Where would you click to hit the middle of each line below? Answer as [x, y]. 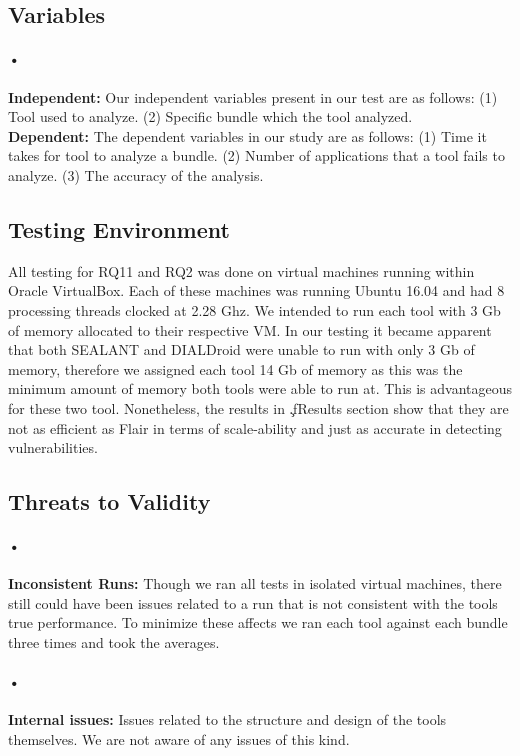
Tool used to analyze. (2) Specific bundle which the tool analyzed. [210, 116]
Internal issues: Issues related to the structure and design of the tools [227, 719]
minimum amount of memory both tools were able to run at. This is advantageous [260, 388]
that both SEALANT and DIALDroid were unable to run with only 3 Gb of [241, 349]
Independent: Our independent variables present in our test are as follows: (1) [253, 96]
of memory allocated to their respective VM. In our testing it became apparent [250, 329]
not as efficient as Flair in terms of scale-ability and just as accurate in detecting [255, 427]
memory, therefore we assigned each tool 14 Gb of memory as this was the [235, 368]
